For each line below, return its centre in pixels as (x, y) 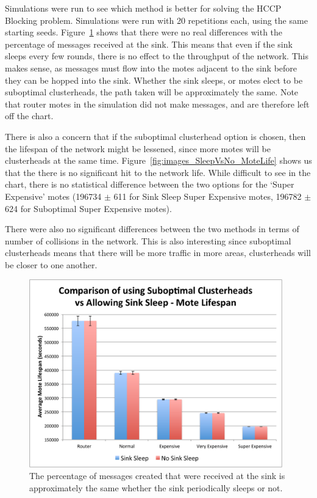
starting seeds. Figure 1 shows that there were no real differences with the (144, 32)
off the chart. (29, 116)
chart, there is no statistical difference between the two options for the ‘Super (150, 184)
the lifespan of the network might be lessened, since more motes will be (138, 148)
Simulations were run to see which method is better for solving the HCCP (143, 8)
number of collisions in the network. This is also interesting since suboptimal (148, 240)
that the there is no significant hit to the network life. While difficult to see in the (158, 172)
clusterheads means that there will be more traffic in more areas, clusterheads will (158, 253)
